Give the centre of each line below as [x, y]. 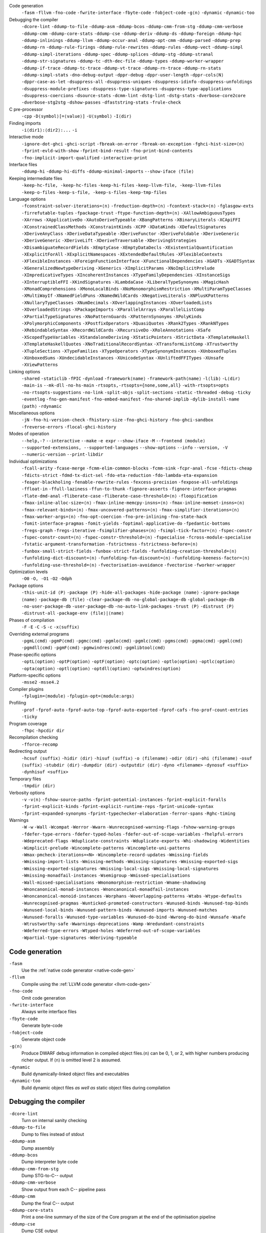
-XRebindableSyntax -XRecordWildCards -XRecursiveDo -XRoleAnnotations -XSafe [116, 330]
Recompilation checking [33, 737]
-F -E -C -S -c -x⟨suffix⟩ [50, 627]
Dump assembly [38, 1148]
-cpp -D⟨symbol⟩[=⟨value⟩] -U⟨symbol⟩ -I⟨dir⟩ [77, 116]
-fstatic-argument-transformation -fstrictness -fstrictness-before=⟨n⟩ [110, 544]
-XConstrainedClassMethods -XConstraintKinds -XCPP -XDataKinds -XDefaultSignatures [124, 227]
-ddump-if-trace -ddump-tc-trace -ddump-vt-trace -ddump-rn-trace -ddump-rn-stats [121, 68]
